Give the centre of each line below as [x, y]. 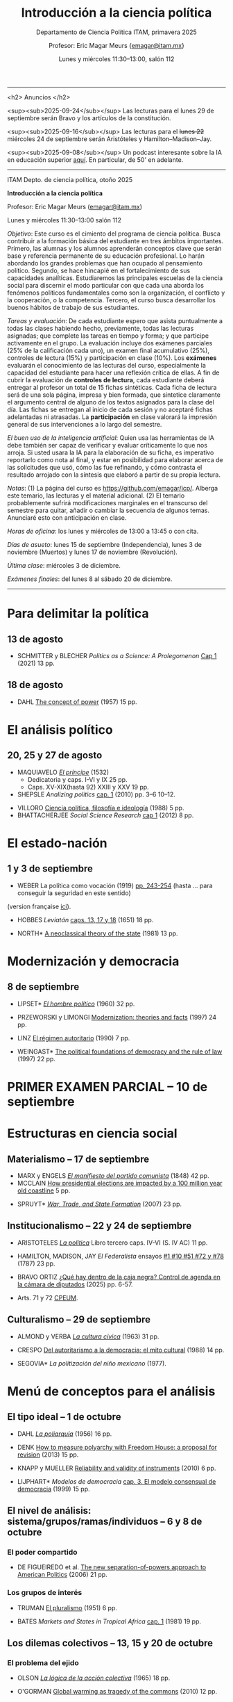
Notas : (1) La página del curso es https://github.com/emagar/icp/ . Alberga [113, 488]
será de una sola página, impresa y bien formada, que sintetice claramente [114, 395]
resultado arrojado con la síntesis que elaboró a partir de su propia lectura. [114, 475]
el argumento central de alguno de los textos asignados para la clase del [111, 402]
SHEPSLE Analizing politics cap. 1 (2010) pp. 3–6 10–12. [96, 794]
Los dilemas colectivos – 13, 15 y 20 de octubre [110, 1643]
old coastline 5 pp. [44, 1190]
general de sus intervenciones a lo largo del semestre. [85, 424]
